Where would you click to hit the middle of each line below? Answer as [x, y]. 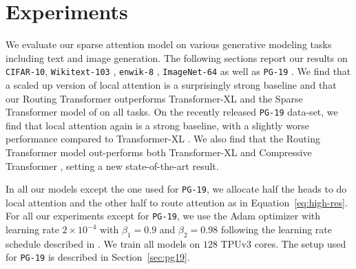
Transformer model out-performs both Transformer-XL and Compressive [159, 152]
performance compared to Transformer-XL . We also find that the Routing [163, 139]
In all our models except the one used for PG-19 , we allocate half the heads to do [176, 189]
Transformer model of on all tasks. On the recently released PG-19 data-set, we [172, 112]
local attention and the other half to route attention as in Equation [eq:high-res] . [177, 202]
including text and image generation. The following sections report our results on [177, 57]
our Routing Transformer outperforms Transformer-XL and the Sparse [154, 98]
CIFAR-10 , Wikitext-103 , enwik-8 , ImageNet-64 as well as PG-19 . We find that [178, 71]
